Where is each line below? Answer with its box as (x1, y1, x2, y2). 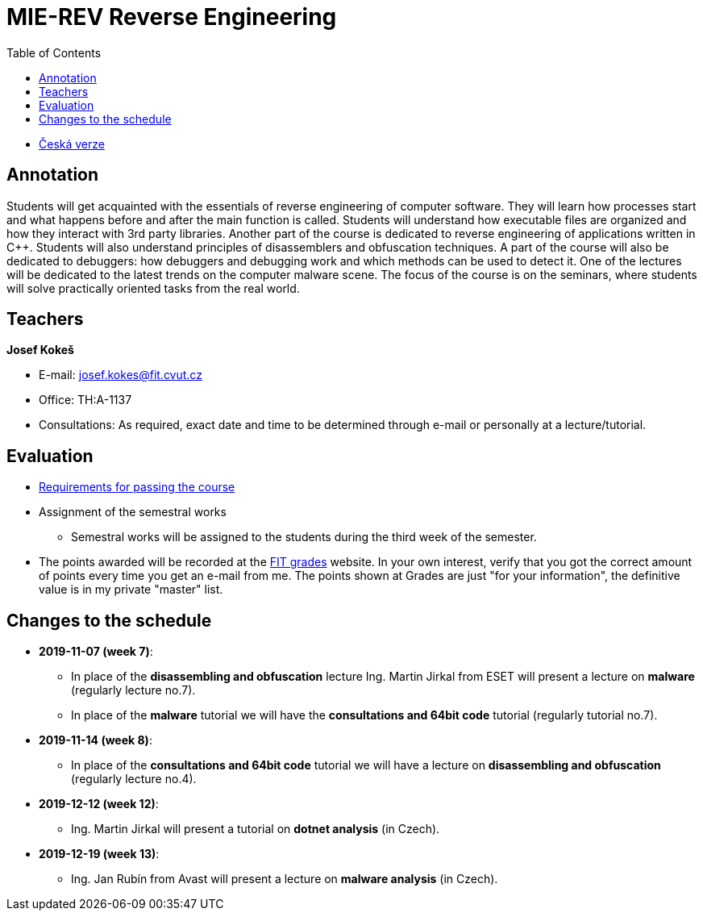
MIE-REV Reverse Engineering (6, 3, 337, 31)
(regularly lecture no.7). (71, 683, 196, 698)
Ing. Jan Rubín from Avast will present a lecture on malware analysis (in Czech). (71, 872, 498, 886)
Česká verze (39, 136, 105, 151)
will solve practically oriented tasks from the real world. (6, 281, 300, 295)
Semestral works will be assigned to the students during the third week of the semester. (71, 530, 537, 544)
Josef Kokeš (6, 343, 74, 357)
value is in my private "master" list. (39, 582, 223, 597)
